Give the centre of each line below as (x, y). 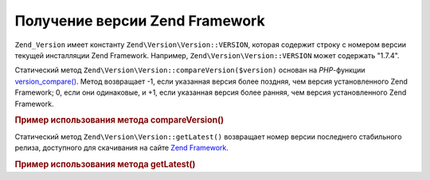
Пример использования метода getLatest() (105, 164)
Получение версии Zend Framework (140, 21)
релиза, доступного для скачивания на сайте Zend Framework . (121, 147)
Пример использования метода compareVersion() (119, 120)
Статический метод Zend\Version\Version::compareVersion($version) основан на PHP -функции (190, 70)
